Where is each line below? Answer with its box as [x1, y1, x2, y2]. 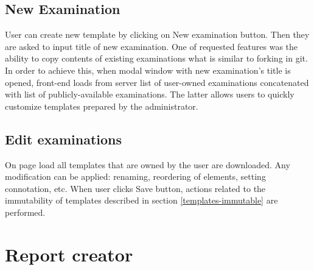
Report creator [5, 241, 133, 266]
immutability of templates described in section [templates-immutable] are [5, 194, 278, 207]
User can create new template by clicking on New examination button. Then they [5, 28, 310, 41]
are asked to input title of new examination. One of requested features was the [5, 40, 298, 52]
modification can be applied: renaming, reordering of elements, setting [5, 170, 266, 183]
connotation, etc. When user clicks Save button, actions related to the [5, 182, 266, 194]
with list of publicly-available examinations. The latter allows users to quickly [5, 88, 295, 101]
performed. [5, 205, 46, 218]
